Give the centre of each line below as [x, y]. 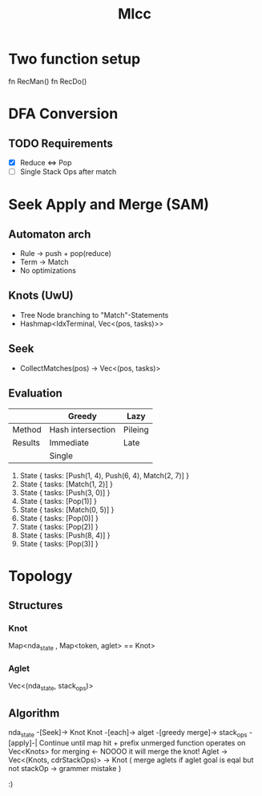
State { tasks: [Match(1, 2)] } [67, 484]
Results [26, 442]
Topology [40, 576]
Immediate [69, 442]
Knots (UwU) [41, 296]
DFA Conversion [63, 114]
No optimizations [48, 270]
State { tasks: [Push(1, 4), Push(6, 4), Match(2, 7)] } [105, 475]
